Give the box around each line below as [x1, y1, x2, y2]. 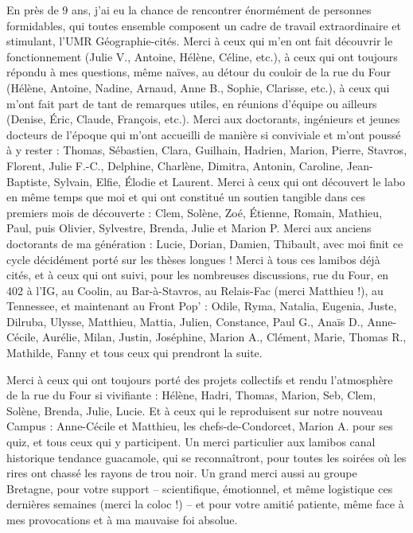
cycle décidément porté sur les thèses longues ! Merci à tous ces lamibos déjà [6, 251, 380, 267]
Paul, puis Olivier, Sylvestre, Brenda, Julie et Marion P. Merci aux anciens [6, 220, 372, 236]
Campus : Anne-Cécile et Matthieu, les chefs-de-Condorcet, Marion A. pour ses [6, 418, 393, 434]
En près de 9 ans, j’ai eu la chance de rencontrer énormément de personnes [6, 2, 372, 18]
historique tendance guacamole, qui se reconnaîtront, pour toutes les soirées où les [6, 449, 407, 465]
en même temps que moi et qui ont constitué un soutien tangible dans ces [6, 189, 366, 205]
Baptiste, [6, 173, 51, 189]
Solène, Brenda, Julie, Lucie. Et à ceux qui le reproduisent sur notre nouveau [6, 402, 383, 418]
